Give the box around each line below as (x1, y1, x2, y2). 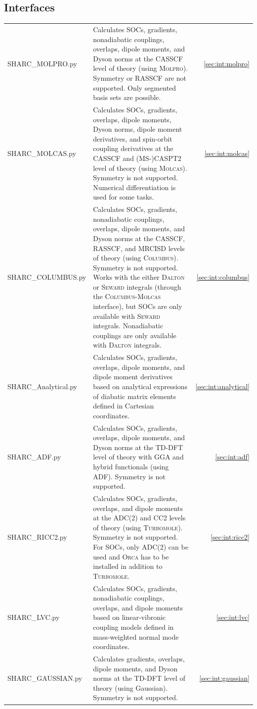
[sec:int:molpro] (203, 58, 250, 68)
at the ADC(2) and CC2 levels (93, 512, 186, 523)
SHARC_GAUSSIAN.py (7, 673, 83, 683)
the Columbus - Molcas (93, 291, 161, 302)
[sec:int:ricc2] (210, 532, 250, 542)
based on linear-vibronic (93, 612, 166, 622)
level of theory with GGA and (93, 452, 184, 462)
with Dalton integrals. (93, 340, 162, 350)
